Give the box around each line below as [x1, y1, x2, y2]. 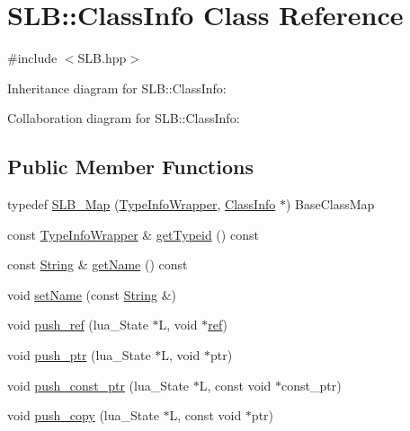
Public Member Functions [7, 153, 254, 180]
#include [7, 48, 58, 67]
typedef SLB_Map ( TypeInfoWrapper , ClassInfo [7, 195, 276, 214]
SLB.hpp [77, 48, 127, 67]
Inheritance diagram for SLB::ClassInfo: [7, 78, 227, 97]
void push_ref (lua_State [7, 315, 148, 334]
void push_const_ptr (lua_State [7, 375, 190, 394]
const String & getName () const [7, 255, 188, 274]
